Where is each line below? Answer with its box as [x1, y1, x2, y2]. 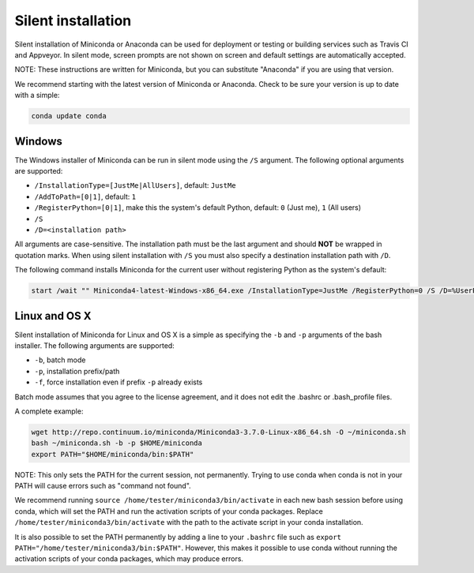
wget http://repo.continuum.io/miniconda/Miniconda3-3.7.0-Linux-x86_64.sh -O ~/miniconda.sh [31, 427, 407, 436]
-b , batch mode [34, 355, 86, 365]
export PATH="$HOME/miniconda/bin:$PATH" [31, 450, 194, 459]
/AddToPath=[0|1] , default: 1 [34, 192, 137, 201]
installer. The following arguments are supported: [14, 340, 175, 350]
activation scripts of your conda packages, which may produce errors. [14, 554, 244, 564]
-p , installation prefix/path [34, 366, 120, 376]
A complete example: [14, 406, 84, 416]
